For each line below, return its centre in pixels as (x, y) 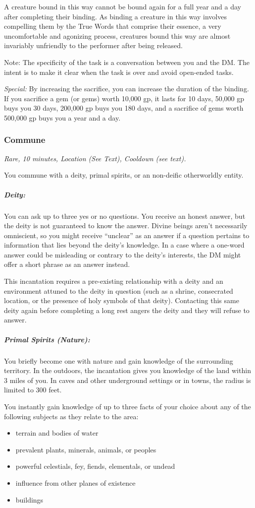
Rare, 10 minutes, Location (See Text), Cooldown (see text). (95, 158)
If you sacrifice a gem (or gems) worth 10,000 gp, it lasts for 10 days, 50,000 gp (124, 98)
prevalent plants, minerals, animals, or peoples (86, 449)
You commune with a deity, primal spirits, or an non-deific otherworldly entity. (124, 175)
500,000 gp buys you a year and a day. (62, 117)
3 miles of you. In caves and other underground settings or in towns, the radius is (127, 380)
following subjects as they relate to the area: (71, 416)
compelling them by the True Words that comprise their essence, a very (113, 26)
